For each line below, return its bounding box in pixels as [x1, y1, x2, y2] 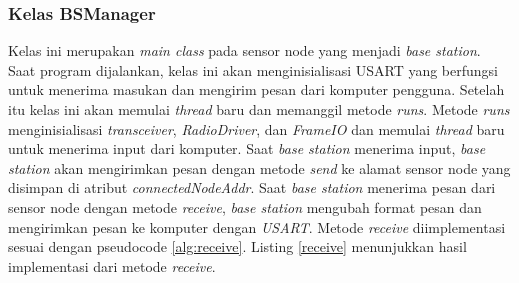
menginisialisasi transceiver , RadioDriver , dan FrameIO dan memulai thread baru [8, 118, 505, 139]
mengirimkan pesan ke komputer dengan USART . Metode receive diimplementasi [8, 216, 506, 237]
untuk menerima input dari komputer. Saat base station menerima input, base [8, 138, 486, 159]
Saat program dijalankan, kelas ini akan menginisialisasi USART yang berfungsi [8, 59, 498, 80]
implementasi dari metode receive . [8, 255, 216, 276]
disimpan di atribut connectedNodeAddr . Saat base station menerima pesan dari [8, 177, 496, 198]
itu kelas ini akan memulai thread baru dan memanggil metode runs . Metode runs [8, 99, 510, 119]
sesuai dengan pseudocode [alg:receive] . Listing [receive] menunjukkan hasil [8, 236, 467, 257]
